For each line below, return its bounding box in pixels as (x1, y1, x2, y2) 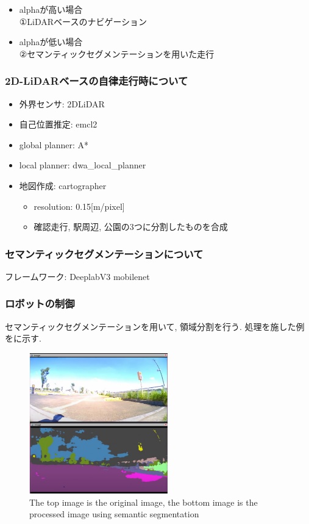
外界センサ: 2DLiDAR (19, 97, 105, 110)
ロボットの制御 (5, 296, 75, 311)
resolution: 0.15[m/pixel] (34, 199, 125, 212)
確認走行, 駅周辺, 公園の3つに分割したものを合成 (34, 220, 228, 233)
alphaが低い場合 (19, 35, 83, 48)
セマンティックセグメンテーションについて (5, 246, 204, 261)
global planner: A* (19, 138, 89, 151)
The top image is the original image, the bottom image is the (29, 495, 258, 508)
